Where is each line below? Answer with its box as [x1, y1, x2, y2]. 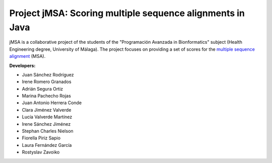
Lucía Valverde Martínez [22, 114, 73, 120]
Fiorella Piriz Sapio [22, 135, 60, 141]
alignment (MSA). [9, 53, 46, 59]
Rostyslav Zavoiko [22, 149, 60, 155]
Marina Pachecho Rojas [22, 93, 72, 99]
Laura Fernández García [22, 142, 72, 148]
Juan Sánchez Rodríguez [22, 71, 74, 77]
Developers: [9, 62, 36, 68]
